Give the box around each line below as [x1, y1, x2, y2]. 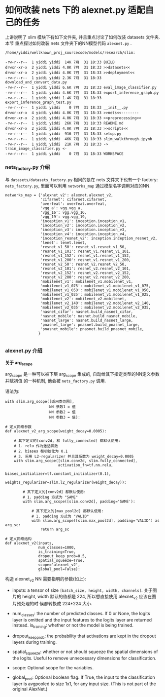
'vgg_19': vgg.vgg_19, [40, 214, 87, 219]
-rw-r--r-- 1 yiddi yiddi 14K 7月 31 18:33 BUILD [5, 60, 115, 65]
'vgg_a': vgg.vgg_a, [40, 205, 83, 210]
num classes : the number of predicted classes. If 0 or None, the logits [12, 610, 150, 618]
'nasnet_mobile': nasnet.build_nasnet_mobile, [40, 313, 138, 318]
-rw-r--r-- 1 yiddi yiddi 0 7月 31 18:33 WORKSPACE [5, 151, 124, 156]
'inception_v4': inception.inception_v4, [40, 232, 127, 236]
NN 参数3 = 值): [49, 415, 80, 420]
